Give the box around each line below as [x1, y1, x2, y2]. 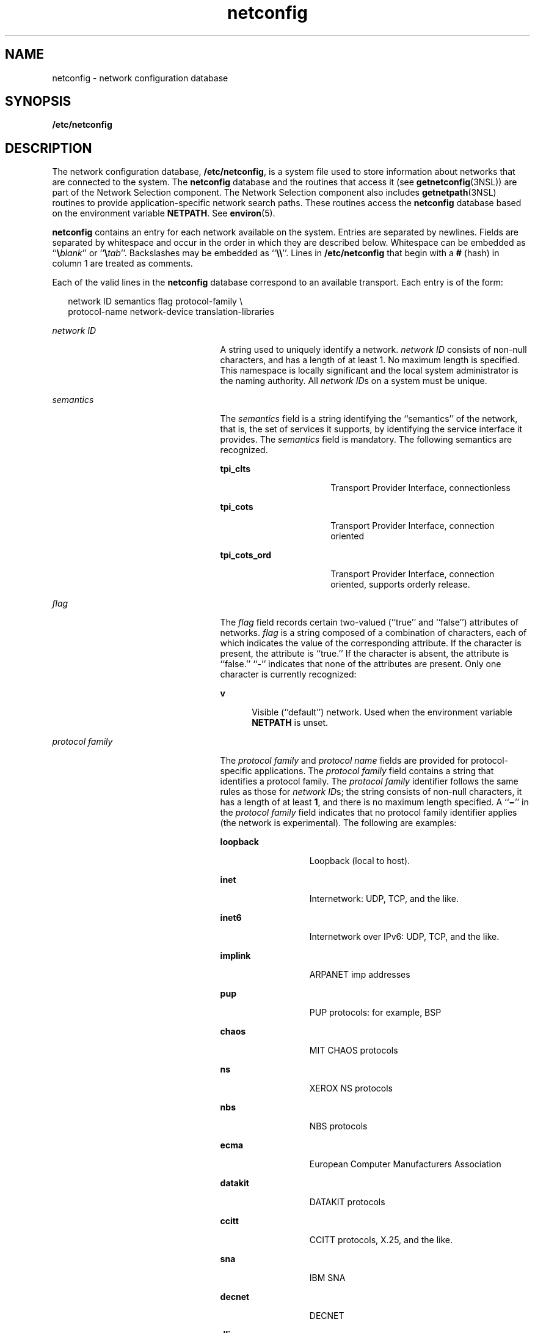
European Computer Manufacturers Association [309, 1159, 501, 1170]
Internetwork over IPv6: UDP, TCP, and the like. [309, 931, 500, 942]
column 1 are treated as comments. [52, 258, 193, 269]
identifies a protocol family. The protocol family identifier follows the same [220, 776, 519, 787]
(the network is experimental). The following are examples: [220, 818, 457, 829]
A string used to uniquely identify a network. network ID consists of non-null [220, 344, 527, 355]
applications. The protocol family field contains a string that [254, 766, 494, 777]
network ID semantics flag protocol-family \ [68, 296, 242, 307]
